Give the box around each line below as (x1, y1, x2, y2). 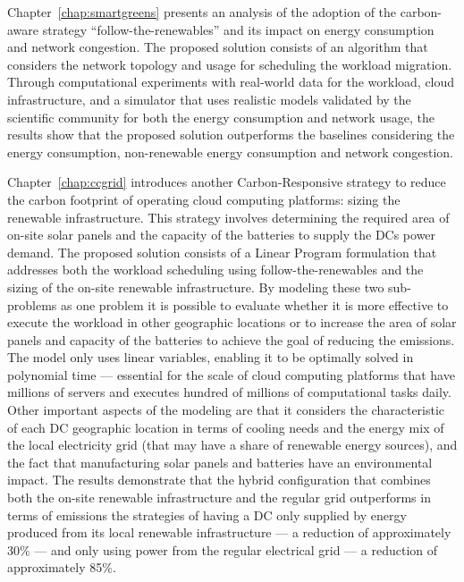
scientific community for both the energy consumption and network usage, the (7, 107, 434, 126)
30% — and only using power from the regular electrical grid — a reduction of (7, 540, 438, 559)
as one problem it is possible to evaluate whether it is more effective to (61, 295, 449, 314)
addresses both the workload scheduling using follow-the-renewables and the (7, 260, 424, 279)
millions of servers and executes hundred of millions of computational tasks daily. (7, 383, 451, 401)
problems (7, 295, 57, 314)
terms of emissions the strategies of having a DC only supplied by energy (7, 505, 407, 524)
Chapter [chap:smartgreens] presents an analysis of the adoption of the (7, 3, 397, 21)
